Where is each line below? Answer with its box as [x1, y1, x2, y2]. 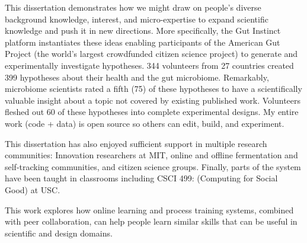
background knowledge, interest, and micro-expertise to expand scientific [5, 12, 268, 25]
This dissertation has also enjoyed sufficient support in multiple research [5, 137, 267, 149]
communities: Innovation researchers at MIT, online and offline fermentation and [5, 149, 298, 161]
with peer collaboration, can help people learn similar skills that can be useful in [5, 215, 298, 228]
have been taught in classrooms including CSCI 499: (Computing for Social [5, 172, 278, 184]
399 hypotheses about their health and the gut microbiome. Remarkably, [5, 71, 269, 83]
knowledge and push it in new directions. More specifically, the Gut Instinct [5, 24, 281, 37]
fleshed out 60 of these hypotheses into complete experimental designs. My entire [5, 105, 299, 118]
